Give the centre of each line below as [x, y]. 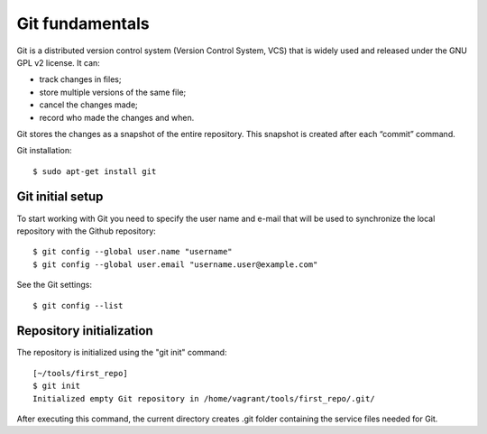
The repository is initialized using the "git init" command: [122, 353]
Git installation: [44, 151]
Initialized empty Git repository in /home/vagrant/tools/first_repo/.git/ [204, 398]
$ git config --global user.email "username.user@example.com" [175, 264]
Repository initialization [85, 331]
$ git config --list [78, 305]
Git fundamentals [83, 23]
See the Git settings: [54, 285]
